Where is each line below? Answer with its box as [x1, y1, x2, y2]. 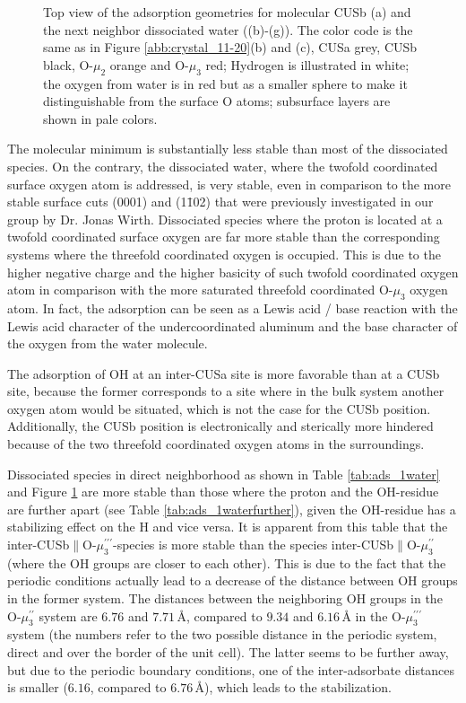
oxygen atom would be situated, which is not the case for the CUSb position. [7, 399, 431, 417]
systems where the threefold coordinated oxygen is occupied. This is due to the [7, 244, 441, 263]
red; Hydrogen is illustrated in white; [205, 55, 410, 74]
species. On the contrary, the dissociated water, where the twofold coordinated [7, 156, 438, 175]
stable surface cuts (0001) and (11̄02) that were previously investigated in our [7, 192, 434, 211]
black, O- [43, 55, 93, 74]
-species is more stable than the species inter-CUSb [112, 535, 394, 554]
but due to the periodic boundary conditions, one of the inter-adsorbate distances [7, 660, 455, 679]
